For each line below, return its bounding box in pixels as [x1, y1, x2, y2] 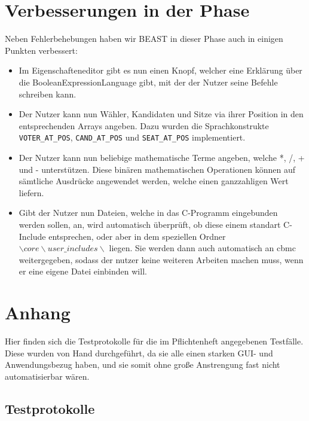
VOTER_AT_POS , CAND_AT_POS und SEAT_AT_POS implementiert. [19, 131, 246, 144]
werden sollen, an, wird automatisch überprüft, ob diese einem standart [19, 218, 281, 230]
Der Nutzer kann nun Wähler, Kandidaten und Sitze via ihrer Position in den [19, 108, 304, 120]
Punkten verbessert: [5, 44, 78, 56]
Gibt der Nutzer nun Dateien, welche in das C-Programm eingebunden [19, 206, 278, 219]
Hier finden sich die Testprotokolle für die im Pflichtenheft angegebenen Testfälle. [5, 335, 304, 347]
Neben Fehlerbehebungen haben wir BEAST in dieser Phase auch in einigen [5, 32, 283, 45]
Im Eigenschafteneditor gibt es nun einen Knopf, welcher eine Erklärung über [19, 64, 302, 77]
